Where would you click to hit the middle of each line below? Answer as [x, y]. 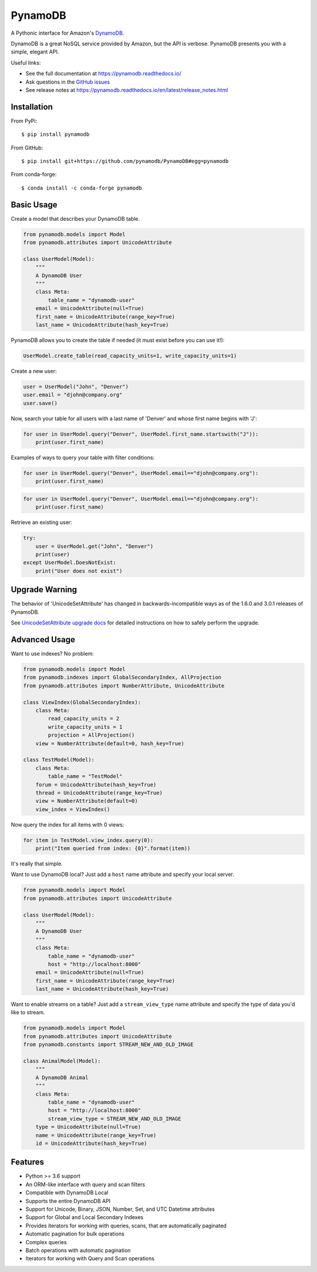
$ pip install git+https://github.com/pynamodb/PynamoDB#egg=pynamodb [125, 161]
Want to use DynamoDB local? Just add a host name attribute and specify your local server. [122, 875]
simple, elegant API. [35, 52]
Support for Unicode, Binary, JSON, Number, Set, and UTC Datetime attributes [120, 1209]
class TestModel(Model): [59, 760]
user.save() [41, 403]
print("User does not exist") [79, 571]
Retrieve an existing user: [42, 522]
